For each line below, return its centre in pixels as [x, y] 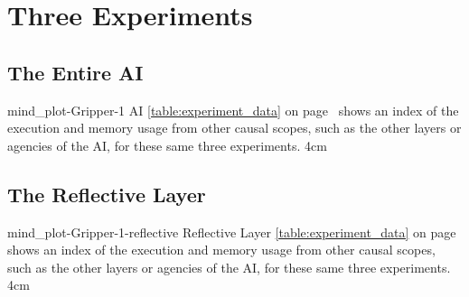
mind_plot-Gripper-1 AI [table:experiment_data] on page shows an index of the [233, 110]
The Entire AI [75, 72]
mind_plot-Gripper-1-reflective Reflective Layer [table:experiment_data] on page [232, 232]
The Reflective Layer [107, 194]
